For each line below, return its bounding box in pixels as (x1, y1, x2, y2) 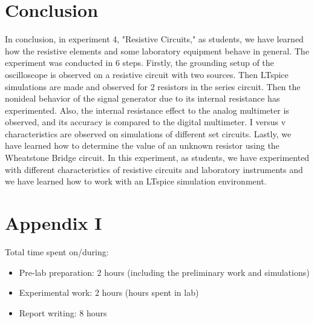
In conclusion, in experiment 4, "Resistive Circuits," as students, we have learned (5, 33, 304, 45)
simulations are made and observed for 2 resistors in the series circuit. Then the (5, 80, 301, 93)
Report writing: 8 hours (19, 306, 107, 319)
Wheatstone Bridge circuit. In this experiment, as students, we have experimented (5, 151, 310, 164)
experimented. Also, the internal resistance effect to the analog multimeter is (5, 103, 289, 116)
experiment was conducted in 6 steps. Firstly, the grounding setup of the (5, 56, 274, 69)
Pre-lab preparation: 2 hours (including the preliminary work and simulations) (19, 266, 310, 278)
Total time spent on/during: (5, 245, 109, 258)
